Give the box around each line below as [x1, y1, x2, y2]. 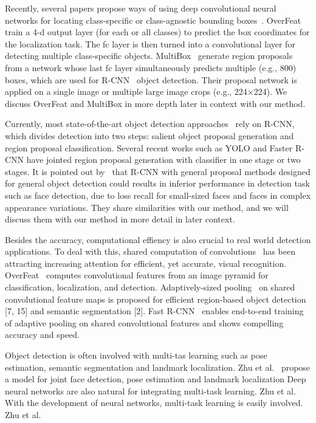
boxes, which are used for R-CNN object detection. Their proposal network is [5, 73, 297, 86]
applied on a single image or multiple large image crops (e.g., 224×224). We [5, 85, 287, 98]
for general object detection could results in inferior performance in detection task [5, 177, 310, 190]
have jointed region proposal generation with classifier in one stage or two [26, 153, 301, 166]
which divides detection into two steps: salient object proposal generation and [5, 129, 294, 142]
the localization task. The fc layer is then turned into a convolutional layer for [5, 37, 295, 50]
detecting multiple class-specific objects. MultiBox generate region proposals [5, 49, 293, 62]
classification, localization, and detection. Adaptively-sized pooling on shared [5, 281, 295, 294]
